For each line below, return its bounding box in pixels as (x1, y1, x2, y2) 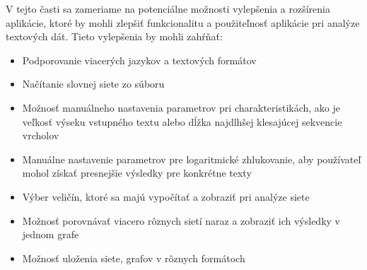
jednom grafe (22, 227, 79, 242)
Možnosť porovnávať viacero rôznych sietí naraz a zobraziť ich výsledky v (22, 213, 340, 228)
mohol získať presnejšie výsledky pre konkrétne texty (22, 165, 252, 180)
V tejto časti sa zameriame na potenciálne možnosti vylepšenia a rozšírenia (6, 1, 330, 16)
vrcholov (22, 128, 59, 143)
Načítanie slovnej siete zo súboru (22, 76, 165, 91)
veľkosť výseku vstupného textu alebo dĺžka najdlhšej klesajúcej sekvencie (22, 114, 342, 129)
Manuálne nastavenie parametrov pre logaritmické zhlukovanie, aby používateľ (22, 151, 361, 166)
